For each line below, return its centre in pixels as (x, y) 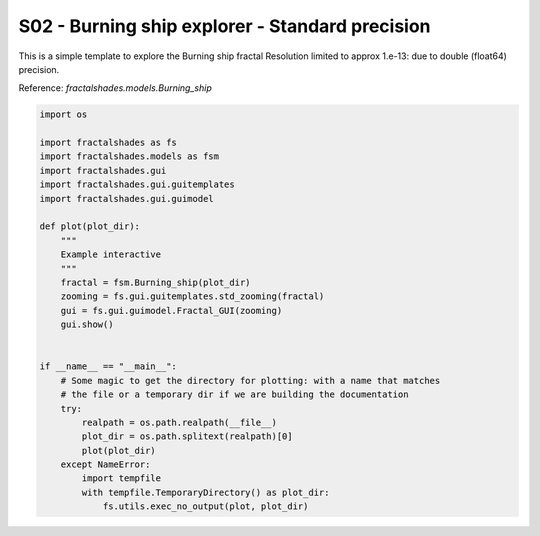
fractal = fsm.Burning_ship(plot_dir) (155, 282)
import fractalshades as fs (108, 143)
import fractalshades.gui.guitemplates (137, 184)
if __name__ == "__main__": (108, 366)
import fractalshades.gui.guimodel (126, 198)
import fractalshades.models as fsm (129, 156)
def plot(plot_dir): (89, 226)
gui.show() (87, 324)
